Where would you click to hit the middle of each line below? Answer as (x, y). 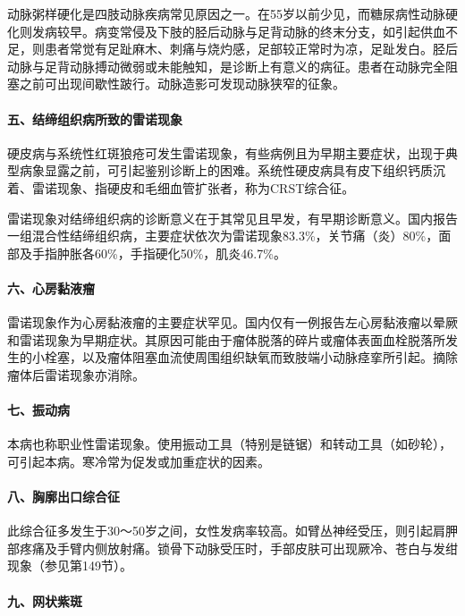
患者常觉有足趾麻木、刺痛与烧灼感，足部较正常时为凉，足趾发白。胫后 (251, 49)
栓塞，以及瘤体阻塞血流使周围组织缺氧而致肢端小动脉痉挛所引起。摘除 (251, 357)
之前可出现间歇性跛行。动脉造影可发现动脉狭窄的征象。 (182, 84)
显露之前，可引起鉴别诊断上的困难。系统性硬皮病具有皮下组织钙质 (238, 170)
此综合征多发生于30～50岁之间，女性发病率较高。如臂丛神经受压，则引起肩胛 (232, 531)
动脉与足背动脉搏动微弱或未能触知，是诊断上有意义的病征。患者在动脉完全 (226, 66)
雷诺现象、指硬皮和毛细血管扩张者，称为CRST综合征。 (193, 187)
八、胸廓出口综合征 (63, 497)
